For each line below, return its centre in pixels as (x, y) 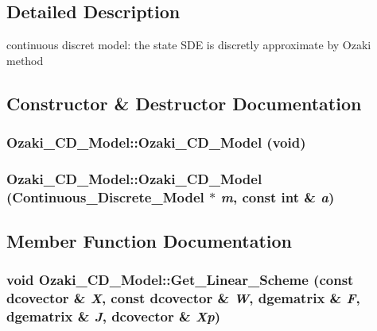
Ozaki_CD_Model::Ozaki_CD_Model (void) (156, 142)
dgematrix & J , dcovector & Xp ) (114, 316)
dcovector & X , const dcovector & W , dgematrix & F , (183, 298)
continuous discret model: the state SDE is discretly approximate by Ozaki (189, 45)
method (25, 60)
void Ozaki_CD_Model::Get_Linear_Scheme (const (180, 280)
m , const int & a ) (278, 196)
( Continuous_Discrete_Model (105, 196)
